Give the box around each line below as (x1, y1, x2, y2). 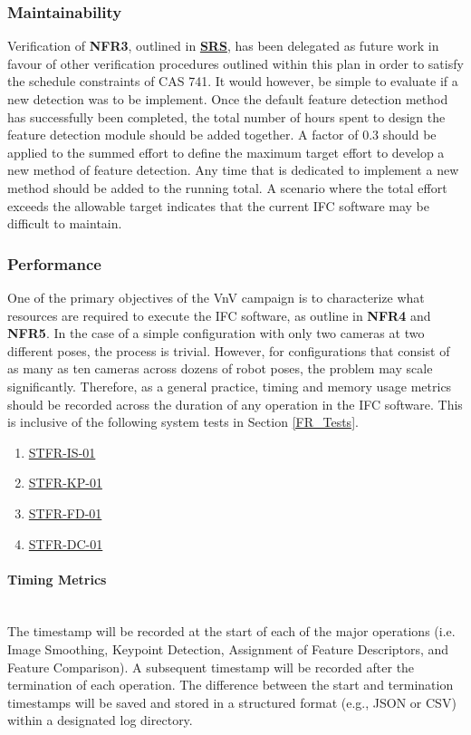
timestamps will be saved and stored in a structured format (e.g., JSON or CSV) (7, 692, 457, 711)
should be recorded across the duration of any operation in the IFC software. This (7, 394, 463, 413)
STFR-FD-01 (28, 503, 102, 522)
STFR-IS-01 (28, 442, 96, 461)
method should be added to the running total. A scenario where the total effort (7, 178, 447, 197)
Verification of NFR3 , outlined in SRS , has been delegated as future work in (7, 36, 439, 55)
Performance (7, 252, 101, 275)
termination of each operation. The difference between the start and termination (7, 675, 454, 694)
